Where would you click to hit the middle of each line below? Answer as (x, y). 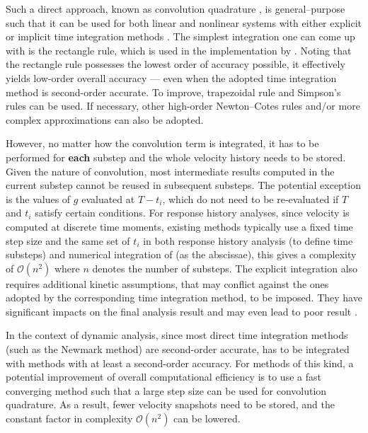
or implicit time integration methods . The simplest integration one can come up (180, 36)
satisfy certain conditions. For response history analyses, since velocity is (192, 213)
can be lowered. (207, 418)
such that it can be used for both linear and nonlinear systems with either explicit (184, 22)
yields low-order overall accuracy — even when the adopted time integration (171, 77)
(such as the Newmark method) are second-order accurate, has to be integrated (178, 349)
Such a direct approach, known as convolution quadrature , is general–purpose (176, 8)
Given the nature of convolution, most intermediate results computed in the (170, 171)
